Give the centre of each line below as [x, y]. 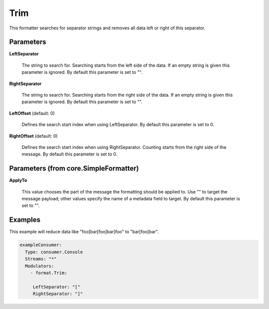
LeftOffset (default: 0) [32, 113]
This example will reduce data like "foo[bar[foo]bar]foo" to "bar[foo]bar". [84, 232]
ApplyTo [18, 180]
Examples [25, 220]
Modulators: [40, 266]
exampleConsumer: [41, 245]
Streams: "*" [41, 259]
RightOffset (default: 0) [33, 136]
